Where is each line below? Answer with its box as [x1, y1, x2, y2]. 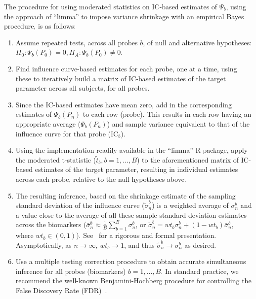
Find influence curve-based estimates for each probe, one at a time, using [15, 63, 237, 73]
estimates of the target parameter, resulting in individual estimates [35, 164, 238, 174]
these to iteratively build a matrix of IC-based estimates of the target [15, 73, 226, 83]
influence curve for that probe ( [15, 128, 111, 138]
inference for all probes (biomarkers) [15, 266, 126, 276]
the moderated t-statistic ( [15, 154, 96, 165]
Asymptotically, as [15, 239, 72, 250]
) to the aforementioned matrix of [136, 154, 239, 165]
